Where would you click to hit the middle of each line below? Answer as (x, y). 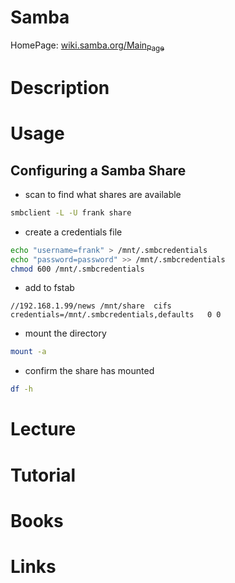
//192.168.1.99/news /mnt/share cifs (91, 306)
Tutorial (43, 475)
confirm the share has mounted (89, 371)
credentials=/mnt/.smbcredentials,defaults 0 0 (116, 315)
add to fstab (49, 288)
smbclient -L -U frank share (71, 212)
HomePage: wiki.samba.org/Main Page (87, 46)
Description (60, 87)
